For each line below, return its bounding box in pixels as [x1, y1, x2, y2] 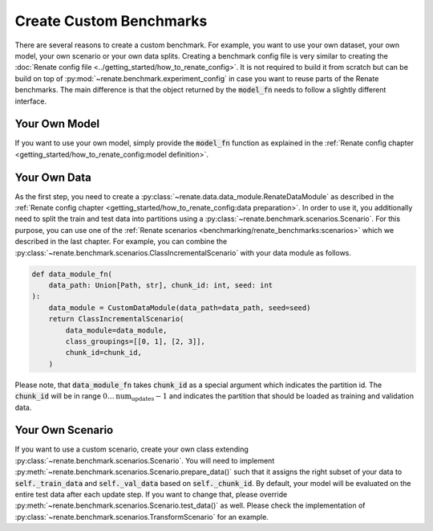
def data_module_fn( [31, 269, 112, 279]
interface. [14, 96, 47, 106]
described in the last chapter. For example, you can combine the [14, 237, 228, 247]
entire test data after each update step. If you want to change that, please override [14, 490, 288, 499]
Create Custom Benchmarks [14, 12, 208, 30]
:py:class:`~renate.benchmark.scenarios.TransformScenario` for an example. [14, 512, 269, 521]
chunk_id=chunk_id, [65, 348, 142, 357]
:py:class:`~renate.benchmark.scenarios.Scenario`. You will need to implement [14, 455, 275, 465]
